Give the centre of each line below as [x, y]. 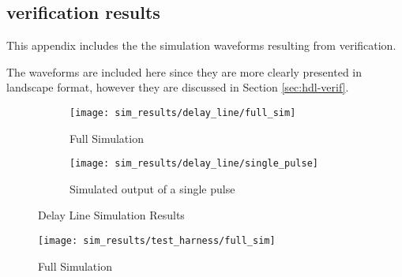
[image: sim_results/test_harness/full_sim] [157, 241]
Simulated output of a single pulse [152, 188]
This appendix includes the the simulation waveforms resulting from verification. [201, 45]
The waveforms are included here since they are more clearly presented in [184, 71]
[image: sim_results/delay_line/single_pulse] [194, 164]
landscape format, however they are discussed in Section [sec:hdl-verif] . [178, 87]
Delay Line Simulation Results [111, 215]
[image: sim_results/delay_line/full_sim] [183, 112]
